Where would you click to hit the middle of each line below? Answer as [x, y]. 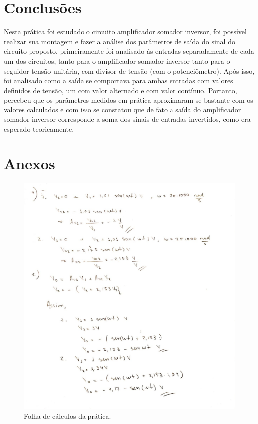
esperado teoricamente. [39, 129]
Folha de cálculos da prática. [68, 415]
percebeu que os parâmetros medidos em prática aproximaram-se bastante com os [129, 100]
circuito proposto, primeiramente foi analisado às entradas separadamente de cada [129, 51]
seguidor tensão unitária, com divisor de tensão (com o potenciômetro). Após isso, [129, 70]
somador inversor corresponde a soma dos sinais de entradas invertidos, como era [127, 119]
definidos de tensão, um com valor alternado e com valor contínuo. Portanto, [121, 90]
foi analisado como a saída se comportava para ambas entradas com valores [119, 80]
